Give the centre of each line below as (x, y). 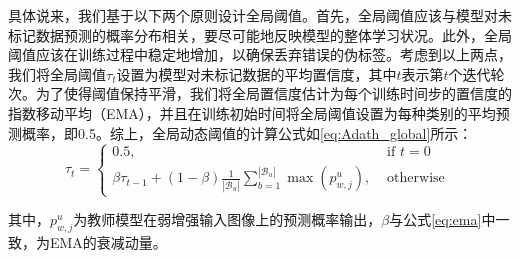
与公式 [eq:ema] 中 (442, 219)
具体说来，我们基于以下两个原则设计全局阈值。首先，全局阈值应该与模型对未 (260, 15)
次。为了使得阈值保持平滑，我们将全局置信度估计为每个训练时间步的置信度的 (260, 93)
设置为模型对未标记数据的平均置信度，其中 (256, 73)
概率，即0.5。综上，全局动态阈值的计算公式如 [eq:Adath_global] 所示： (247, 132)
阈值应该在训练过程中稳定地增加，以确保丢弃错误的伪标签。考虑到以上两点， (260, 54)
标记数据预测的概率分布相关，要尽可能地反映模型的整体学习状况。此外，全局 (260, 34)
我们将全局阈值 (57, 73)
